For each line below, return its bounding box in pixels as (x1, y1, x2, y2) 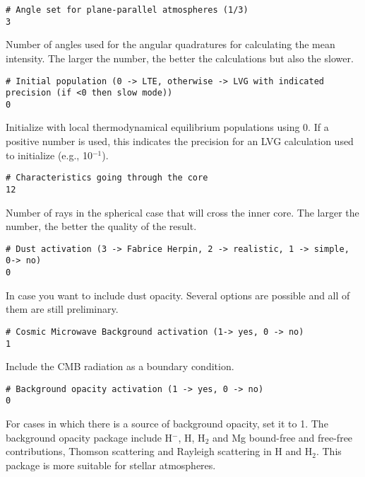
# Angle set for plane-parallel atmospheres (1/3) (6, 5, 249, 15)
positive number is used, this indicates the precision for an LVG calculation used (6, 134, 354, 149)
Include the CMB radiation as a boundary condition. (6, 359, 234, 374)
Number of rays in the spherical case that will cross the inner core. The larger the (6, 205, 359, 219)
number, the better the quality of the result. (6, 219, 197, 234)
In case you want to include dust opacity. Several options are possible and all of (6, 287, 350, 302)
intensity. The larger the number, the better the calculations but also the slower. (6, 50, 354, 65)
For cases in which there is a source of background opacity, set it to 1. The (6, 416, 328, 431)
